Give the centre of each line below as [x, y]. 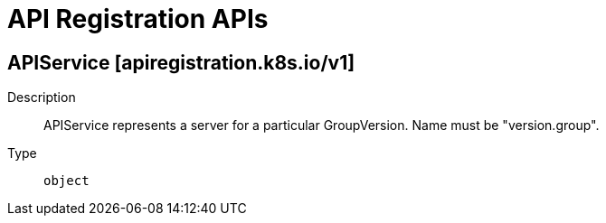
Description [42, 98]
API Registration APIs [138, 19]
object [66, 181]
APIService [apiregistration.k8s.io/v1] [181, 62]
